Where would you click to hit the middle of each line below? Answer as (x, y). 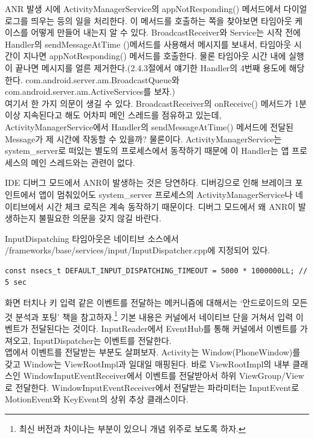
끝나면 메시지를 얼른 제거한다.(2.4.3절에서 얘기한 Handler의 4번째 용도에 (151, 67)
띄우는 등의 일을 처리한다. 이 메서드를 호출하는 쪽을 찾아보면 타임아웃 (162, 20)
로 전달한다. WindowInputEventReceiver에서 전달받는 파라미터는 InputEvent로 (152, 387)
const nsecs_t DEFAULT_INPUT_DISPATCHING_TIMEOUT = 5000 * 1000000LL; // (156, 271)
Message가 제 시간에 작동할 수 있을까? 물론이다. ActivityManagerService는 (143, 138)
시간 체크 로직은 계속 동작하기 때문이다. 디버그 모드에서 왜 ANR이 (171, 206)
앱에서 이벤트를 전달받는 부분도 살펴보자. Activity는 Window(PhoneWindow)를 (153, 352)
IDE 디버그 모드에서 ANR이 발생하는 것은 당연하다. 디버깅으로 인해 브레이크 (149, 182)
